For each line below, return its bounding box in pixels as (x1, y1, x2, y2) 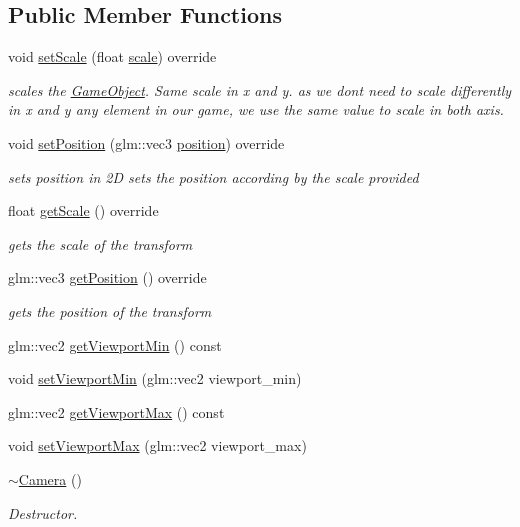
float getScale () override (8, 200, 159, 221)
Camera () (18, 468, 82, 489)
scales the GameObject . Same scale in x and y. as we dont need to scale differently (8, 79, 512, 100)
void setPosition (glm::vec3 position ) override (8, 132, 285, 153)
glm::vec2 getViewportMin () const (8, 334, 222, 355)
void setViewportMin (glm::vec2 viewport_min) (8, 368, 302, 389)
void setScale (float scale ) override (8, 46, 217, 67)
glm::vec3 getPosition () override (8, 267, 207, 288)
